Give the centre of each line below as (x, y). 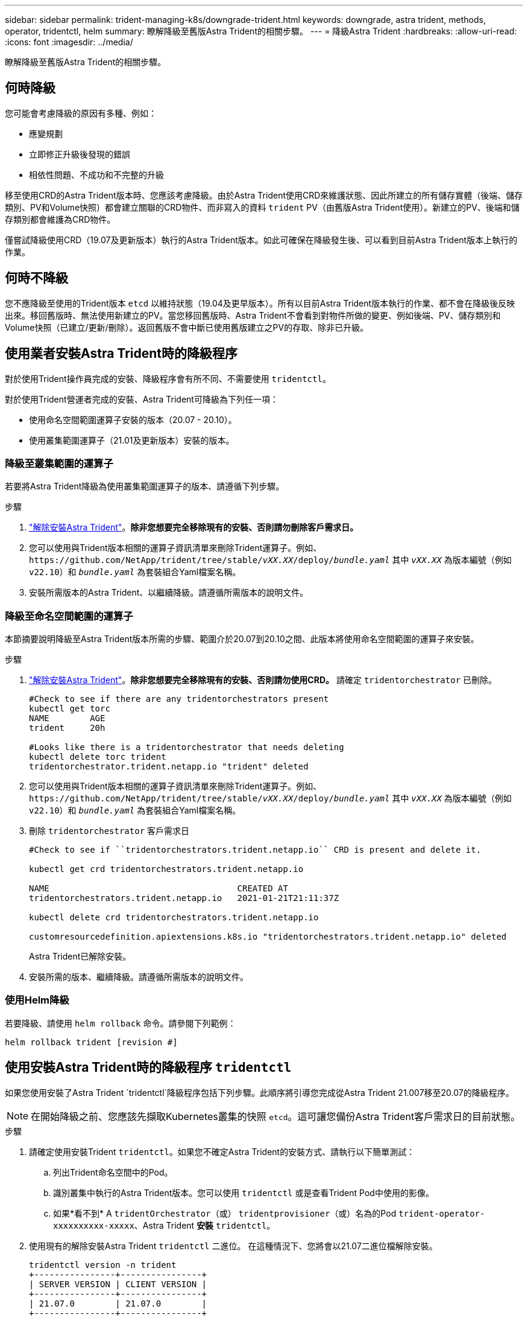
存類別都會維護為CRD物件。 (60, 219)
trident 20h (67, 728)
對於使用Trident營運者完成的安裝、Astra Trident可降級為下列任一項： (142, 399)
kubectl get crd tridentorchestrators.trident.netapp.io (166, 869)
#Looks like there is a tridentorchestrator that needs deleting (187, 747)
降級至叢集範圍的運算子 (59, 463)
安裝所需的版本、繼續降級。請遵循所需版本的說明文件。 (139, 977)
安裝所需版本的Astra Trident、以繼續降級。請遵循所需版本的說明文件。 (169, 593)
